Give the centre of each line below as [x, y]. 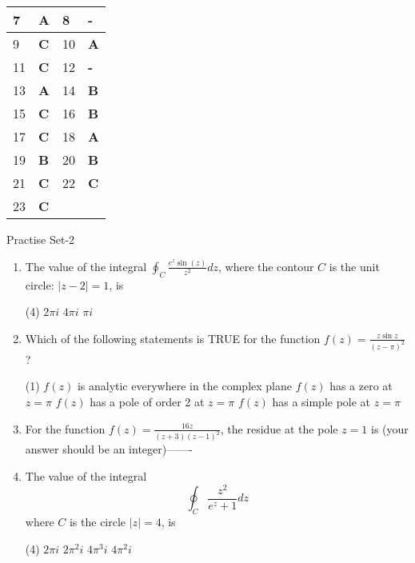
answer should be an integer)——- [109, 449]
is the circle [98, 522]
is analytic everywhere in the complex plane [184, 386]
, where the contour [266, 266]
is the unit [354, 266]
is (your [389, 428]
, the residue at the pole [279, 428]
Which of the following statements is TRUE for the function [173, 338]
